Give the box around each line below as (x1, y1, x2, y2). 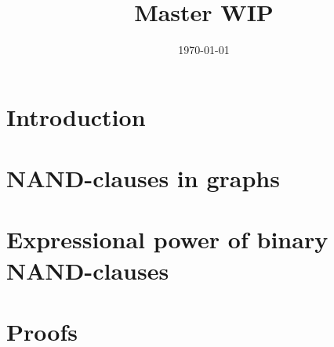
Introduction (6, 100, 146, 132)
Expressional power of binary (6, 223, 329, 255)
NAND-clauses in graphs (6, 162, 280, 194)
